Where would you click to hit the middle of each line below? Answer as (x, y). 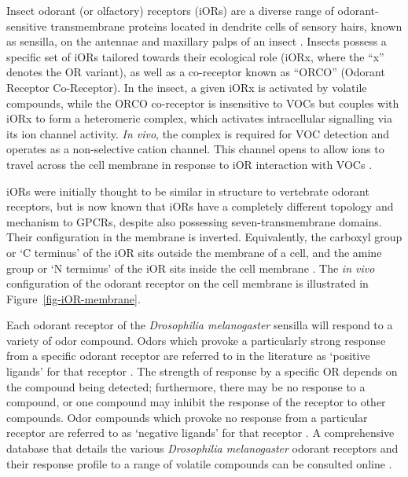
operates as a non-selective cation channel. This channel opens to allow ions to (195, 149)
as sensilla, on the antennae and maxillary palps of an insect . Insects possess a (197, 41)
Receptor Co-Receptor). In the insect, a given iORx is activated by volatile (187, 87)
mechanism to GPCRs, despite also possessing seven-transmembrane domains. (194, 221)
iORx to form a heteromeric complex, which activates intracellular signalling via (199, 118)
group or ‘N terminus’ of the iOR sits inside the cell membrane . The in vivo (191, 268)
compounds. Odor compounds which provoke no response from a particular (187, 417)
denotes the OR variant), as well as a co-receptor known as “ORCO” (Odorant (196, 72)
